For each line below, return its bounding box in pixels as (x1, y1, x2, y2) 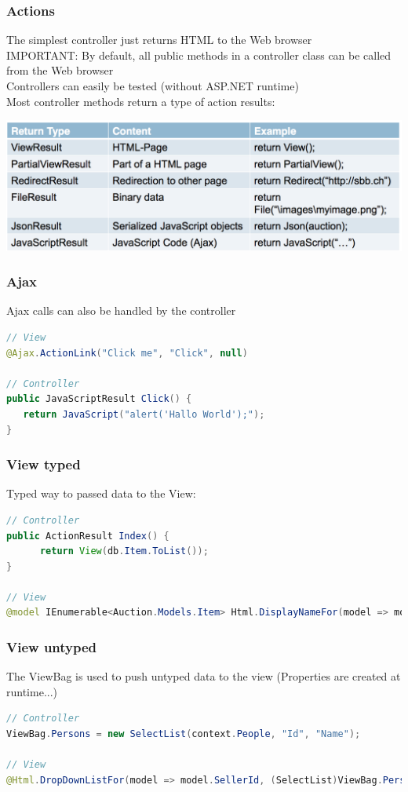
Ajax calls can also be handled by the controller (6, 302, 236, 319)
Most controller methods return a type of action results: (6, 93, 275, 109)
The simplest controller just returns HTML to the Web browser (6, 31, 312, 48)
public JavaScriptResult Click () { (6, 393, 192, 405)
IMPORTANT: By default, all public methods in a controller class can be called (6, 46, 392, 63)
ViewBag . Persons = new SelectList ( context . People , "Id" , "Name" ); (6, 728, 361, 740)
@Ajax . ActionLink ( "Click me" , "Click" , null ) (6, 347, 248, 359)
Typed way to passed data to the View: (6, 485, 196, 502)
